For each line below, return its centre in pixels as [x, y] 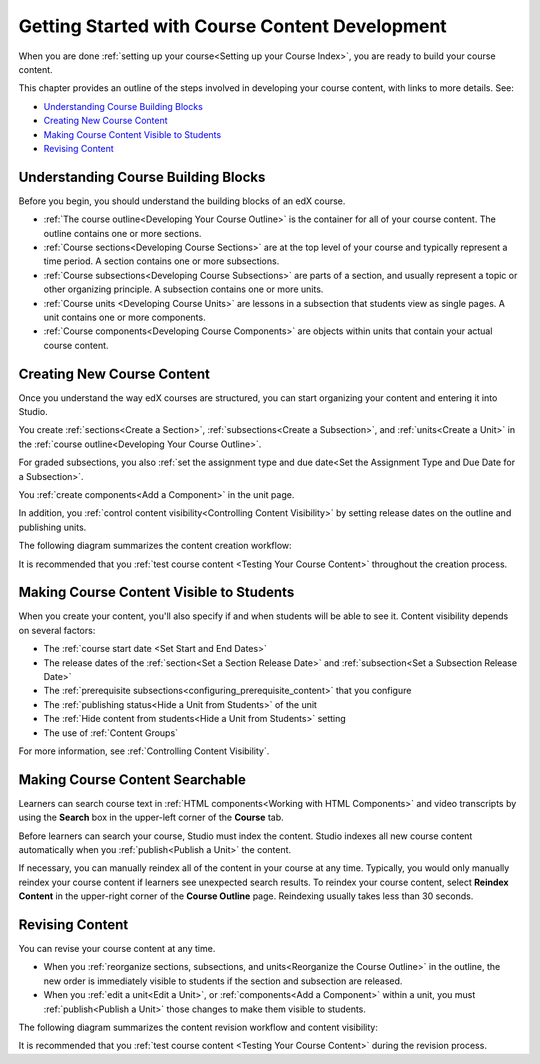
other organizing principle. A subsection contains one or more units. [183, 289]
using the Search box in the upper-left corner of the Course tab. [151, 817]
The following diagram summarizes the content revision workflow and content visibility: [198, 1027]
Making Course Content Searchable [132, 779]
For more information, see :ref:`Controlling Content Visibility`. [144, 751]
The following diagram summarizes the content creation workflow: [155, 546]
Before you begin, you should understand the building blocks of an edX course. [182, 201]
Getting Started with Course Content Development [232, 26]
